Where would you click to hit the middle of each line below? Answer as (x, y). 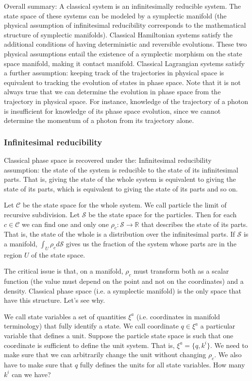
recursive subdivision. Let (42, 214)
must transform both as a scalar (181, 271)
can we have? (31, 374)
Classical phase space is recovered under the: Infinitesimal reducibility (108, 160)
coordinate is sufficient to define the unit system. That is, (89, 345)
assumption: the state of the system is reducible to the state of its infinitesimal (121, 169)
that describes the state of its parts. (195, 224)
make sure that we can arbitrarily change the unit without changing (105, 355)
